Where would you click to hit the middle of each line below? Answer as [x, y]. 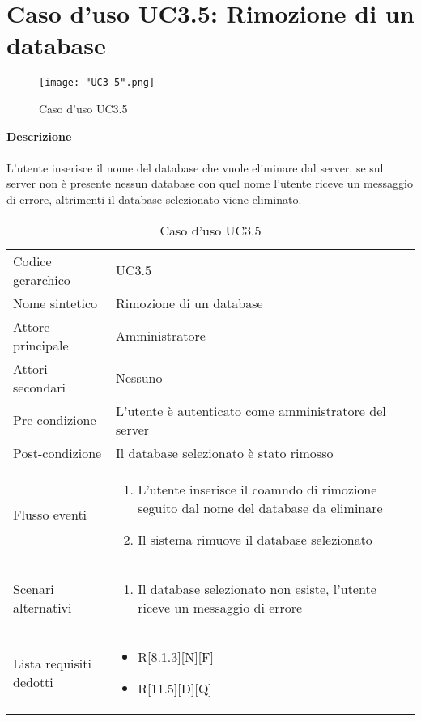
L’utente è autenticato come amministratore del [251, 410]
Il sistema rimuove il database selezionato [255, 539]
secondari [40, 387]
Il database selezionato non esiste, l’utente [257, 588]
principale [41, 345]
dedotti [33, 681]
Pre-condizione [55, 420]
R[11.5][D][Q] [175, 688]
